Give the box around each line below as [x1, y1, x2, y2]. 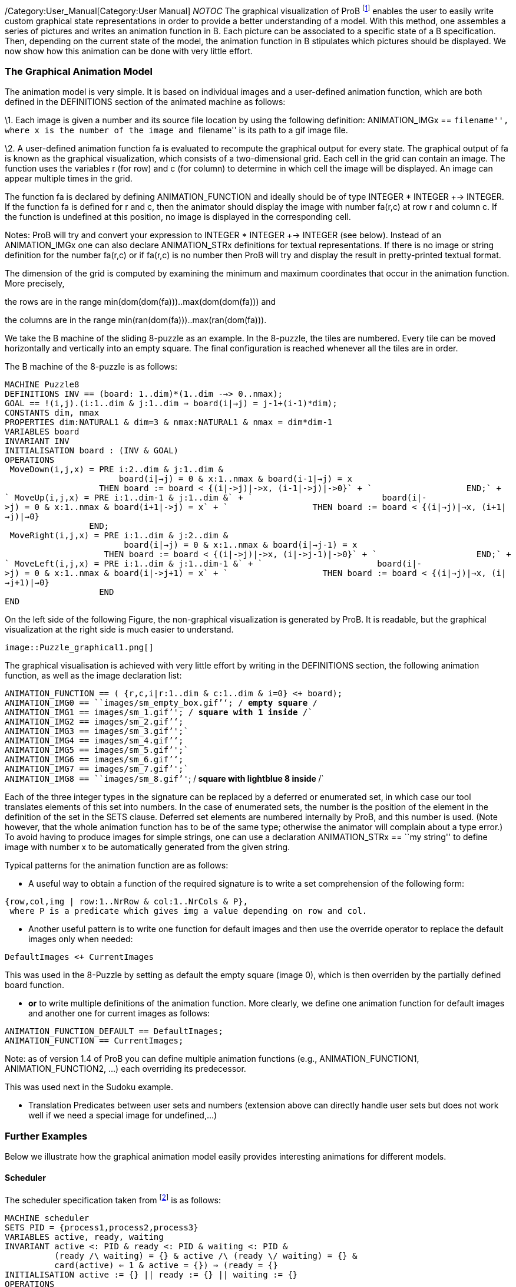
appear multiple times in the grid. [5, 173, 133, 184]
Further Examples [5, 1130, 88, 1142]
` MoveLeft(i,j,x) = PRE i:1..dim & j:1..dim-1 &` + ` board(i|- [5, 559, 422, 569]
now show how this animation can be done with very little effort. [5, 45, 253, 56]
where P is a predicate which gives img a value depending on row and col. [9, 906, 368, 916]
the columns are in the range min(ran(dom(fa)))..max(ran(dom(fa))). [5, 315, 267, 325]
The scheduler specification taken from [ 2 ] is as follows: [5, 1193, 221, 1206]
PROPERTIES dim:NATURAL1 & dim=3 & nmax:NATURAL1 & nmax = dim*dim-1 [5, 417, 333, 427]
